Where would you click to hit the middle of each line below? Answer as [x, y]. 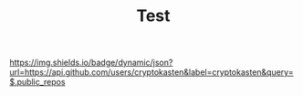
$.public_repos [37, 82]
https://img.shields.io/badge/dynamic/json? [91, 63]
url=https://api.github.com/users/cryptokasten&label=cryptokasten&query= [151, 72]
